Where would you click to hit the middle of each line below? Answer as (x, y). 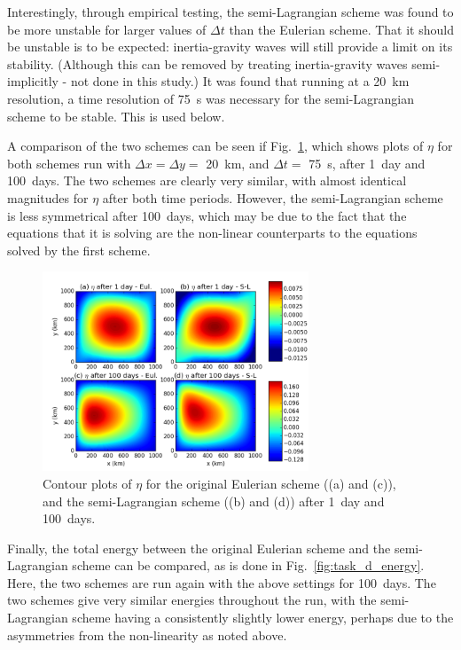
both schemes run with (69, 163)
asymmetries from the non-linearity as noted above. (147, 634)
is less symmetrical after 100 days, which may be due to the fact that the (207, 215)
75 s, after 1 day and (367, 163)
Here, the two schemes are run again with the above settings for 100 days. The (222, 582)
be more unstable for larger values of (107, 29)
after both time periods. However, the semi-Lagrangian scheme (273, 197)
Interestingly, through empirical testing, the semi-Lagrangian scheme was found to (230, 12)
